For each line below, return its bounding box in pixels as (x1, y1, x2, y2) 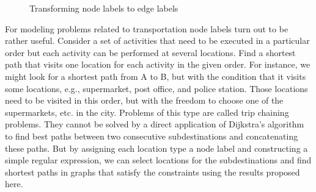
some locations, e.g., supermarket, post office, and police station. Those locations (5, 82, 308, 94)
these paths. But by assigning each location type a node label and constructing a (5, 141, 308, 154)
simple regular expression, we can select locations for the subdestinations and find (5, 154, 312, 166)
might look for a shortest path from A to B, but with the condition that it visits (5, 69, 306, 82)
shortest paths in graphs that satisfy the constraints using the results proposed (5, 165, 300, 178)
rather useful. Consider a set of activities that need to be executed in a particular (5, 34, 310, 47)
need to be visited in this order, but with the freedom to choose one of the (5, 94, 284, 107)
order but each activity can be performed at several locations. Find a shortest (5, 46, 296, 59)
